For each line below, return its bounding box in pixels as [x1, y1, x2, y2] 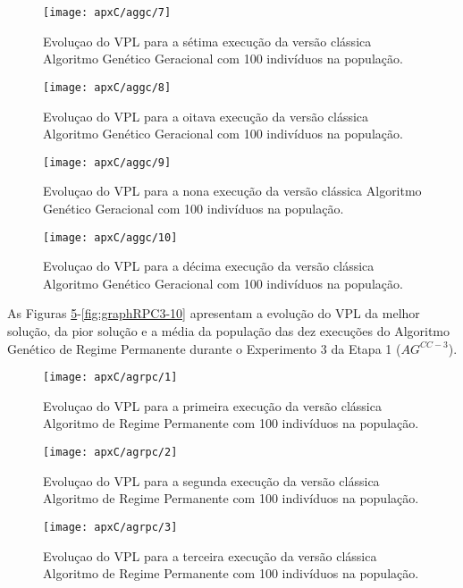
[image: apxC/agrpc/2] [43, 446, 178, 458]
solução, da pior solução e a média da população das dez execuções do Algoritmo [7, 321, 450, 340]
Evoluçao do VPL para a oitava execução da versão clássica [43, 106, 369, 125]
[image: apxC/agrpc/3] [43, 520, 178, 533]
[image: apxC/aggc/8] [43, 80, 172, 94]
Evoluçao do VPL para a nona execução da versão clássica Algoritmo [43, 181, 422, 200]
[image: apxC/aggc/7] [43, 6, 172, 19]
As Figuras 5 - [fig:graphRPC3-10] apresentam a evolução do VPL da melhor [7, 304, 420, 323]
